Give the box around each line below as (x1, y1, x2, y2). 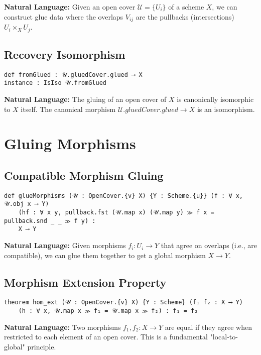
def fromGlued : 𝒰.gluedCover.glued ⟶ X (4, 71, 143, 78)
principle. (27, 341, 56, 351)
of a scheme (168, 2, 204, 12)
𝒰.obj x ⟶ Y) (4, 200, 49, 208)
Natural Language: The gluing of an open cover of (4, 94, 167, 104)
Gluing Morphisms (4, 133, 136, 154)
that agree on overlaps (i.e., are (161, 240, 257, 251)
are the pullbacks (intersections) (136, 11, 234, 22)
